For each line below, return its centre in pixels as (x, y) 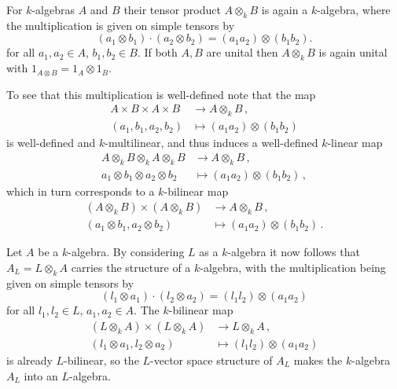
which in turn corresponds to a (81, 191)
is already (29, 360)
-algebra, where (354, 9)
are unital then (242, 52)
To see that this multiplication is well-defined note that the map (161, 94)
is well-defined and (51, 143)
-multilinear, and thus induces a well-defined (211, 143)
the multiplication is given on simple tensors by (121, 25)
